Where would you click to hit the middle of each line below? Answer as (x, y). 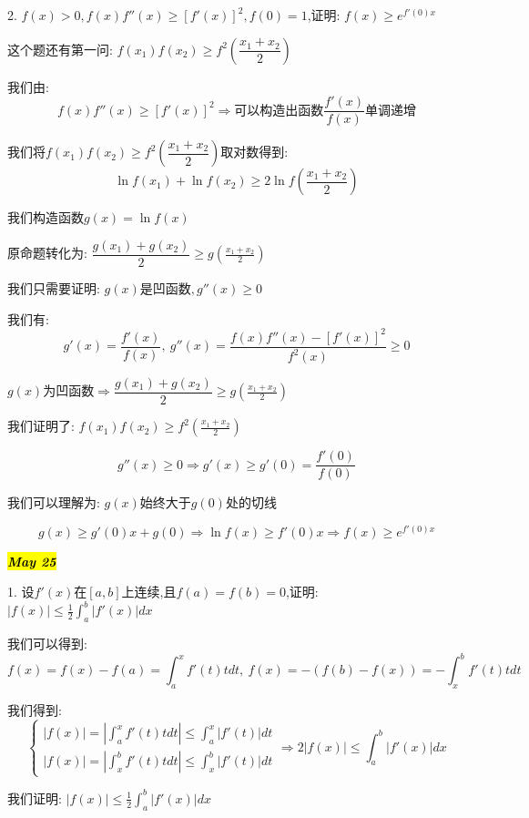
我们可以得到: (47, 644)
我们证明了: (41, 426)
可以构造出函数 (279, 111)
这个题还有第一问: (60, 49)
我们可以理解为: (54, 502)
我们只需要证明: (54, 287)
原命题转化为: (47, 253)
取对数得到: (254, 152)
